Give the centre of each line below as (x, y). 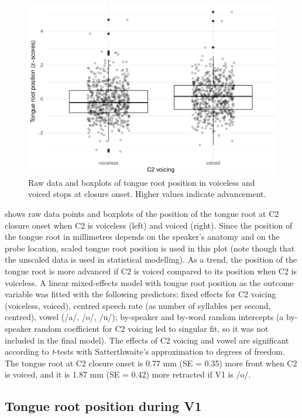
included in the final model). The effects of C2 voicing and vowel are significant (147, 340)
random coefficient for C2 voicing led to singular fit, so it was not (151, 328)
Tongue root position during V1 (103, 406)
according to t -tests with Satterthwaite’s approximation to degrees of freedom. (145, 351)
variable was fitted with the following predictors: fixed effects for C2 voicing (140, 294)
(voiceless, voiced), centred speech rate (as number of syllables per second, (138, 305)
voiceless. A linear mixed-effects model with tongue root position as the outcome (149, 282)
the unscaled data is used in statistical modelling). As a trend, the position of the (151, 259)
